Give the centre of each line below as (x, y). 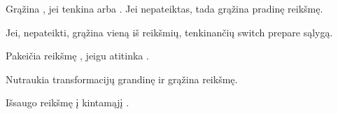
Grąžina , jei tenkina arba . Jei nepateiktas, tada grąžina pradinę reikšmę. (164, 8)
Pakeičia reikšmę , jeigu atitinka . (77, 56)
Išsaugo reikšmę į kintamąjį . (68, 102)
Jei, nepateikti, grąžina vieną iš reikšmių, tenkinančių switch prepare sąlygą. (169, 32)
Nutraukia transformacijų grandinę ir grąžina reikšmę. (122, 79)
